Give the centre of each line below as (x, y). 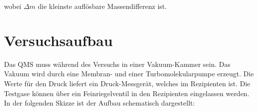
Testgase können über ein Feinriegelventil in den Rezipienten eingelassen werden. (127, 93)
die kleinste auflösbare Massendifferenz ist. (102, 6)
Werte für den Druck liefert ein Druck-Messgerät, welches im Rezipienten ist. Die (127, 83)
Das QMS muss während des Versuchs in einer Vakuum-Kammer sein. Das (117, 64)
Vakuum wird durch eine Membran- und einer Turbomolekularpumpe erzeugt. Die (129, 74)
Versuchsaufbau (59, 40)
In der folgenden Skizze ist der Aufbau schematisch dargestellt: (99, 103)
